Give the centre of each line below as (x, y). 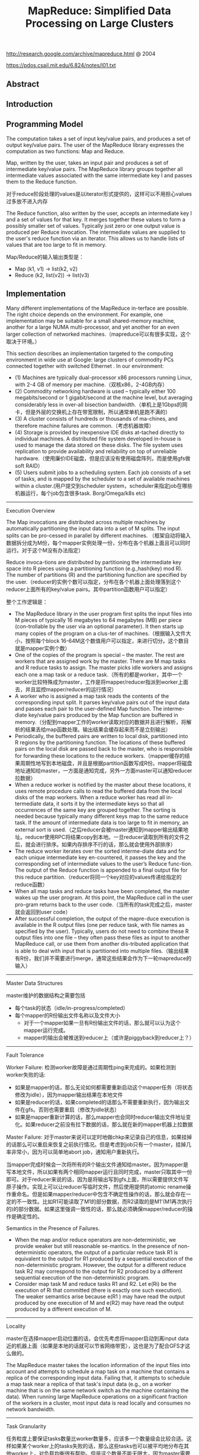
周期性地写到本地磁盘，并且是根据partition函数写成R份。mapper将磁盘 (106, 763)
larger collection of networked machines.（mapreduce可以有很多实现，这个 (99, 334)
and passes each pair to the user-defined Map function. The (88, 709)
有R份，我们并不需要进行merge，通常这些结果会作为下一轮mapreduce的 (103, 958)
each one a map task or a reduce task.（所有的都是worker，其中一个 (98, 674)
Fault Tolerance (25, 1055)
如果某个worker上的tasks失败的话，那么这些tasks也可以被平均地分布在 (97, 1446)
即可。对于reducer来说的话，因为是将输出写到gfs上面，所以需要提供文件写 (97, 1179)
